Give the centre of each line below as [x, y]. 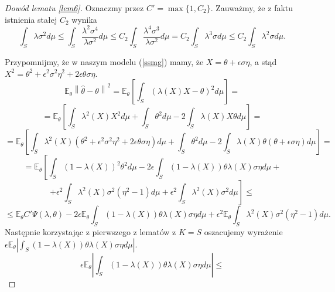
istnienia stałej [31, 19]
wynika [84, 19]
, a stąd [263, 61]
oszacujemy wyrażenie [243, 231]
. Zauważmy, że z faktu [252, 8]
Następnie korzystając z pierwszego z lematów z [90, 231]
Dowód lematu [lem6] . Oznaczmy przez [74, 8]
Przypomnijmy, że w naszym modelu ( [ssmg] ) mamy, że [104, 61]
